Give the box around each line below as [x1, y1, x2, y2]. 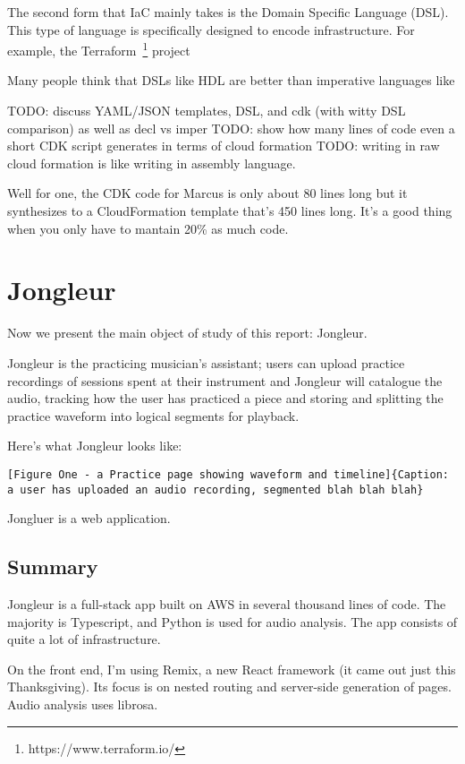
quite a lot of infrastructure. [7, 630, 161, 648]
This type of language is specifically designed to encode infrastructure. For [7, 20, 415, 39]
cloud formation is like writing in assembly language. [7, 153, 296, 172]
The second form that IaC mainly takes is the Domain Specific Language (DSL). [7, 3, 449, 21]
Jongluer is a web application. [7, 509, 171, 528]
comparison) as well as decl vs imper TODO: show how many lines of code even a [7, 118, 455, 137]
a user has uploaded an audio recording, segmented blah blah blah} [7, 483, 424, 496]
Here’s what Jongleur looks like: [7, 436, 182, 455]
